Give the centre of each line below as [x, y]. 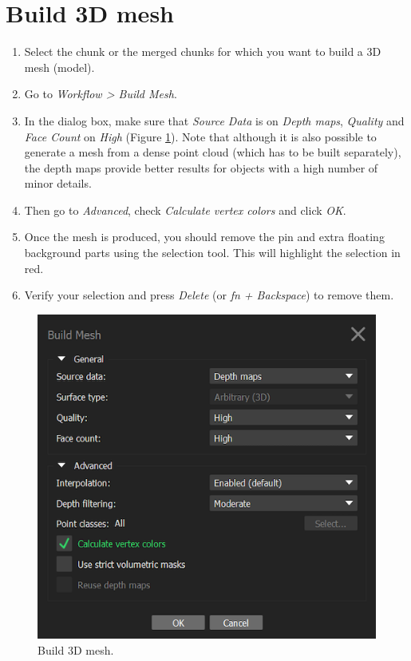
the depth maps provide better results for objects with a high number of [201, 167]
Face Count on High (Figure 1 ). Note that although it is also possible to [200, 136]
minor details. [58, 183]
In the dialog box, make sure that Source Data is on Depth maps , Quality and [214, 120]
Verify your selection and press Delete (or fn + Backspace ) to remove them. [209, 295]
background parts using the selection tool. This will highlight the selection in [212, 253]
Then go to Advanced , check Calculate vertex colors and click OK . [185, 210]
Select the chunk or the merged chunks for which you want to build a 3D [203, 51]
